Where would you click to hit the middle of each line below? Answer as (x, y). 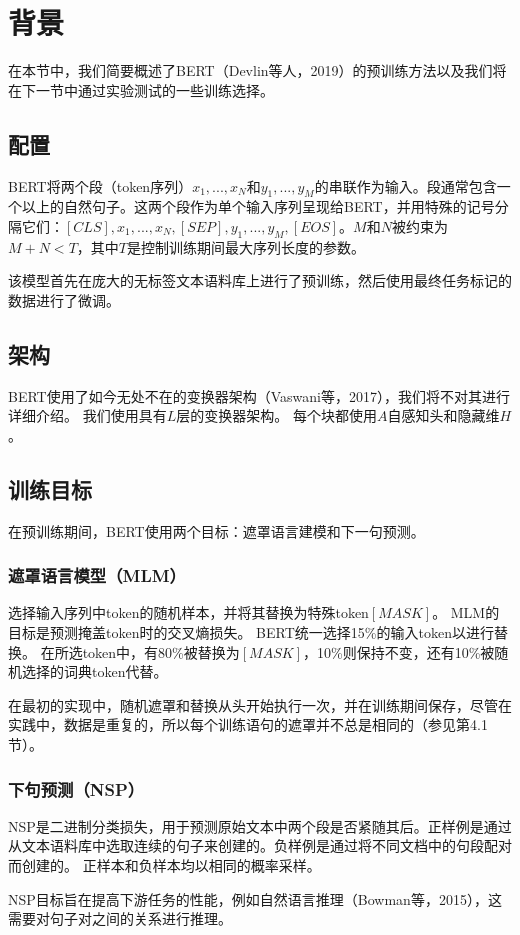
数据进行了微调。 (64, 299)
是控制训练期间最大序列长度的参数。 (246, 246)
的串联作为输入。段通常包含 (405, 185)
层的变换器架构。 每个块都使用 (276, 415)
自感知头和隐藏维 (443, 415)
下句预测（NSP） (76, 788)
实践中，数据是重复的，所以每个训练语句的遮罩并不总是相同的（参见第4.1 (248, 724)
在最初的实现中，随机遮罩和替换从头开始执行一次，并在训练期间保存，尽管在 (260, 704)
